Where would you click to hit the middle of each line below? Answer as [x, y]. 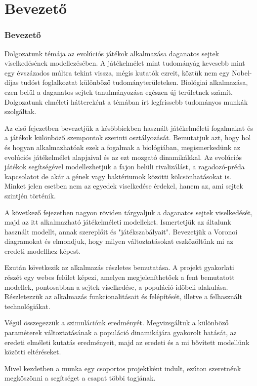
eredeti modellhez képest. [43, 251]
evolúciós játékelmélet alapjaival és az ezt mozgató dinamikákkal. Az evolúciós [123, 157]
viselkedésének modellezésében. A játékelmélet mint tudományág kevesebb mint [125, 63]
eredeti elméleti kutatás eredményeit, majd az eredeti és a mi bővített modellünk [127, 342]
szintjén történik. [30, 195]
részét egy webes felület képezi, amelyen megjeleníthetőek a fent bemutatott [120, 277]
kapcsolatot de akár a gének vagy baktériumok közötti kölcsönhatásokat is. [118, 176]
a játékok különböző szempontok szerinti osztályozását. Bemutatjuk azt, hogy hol [128, 137]
